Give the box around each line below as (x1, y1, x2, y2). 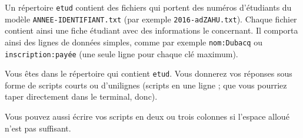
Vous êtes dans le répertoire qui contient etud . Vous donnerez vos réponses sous (5, 67, 292, 80)
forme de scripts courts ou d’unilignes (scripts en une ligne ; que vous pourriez (5, 78, 287, 91)
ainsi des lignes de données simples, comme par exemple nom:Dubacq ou (5, 35, 262, 48)
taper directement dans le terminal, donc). (5, 90, 158, 103)
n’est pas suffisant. (5, 121, 71, 134)
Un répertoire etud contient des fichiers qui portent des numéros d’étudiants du (5, 1, 292, 13)
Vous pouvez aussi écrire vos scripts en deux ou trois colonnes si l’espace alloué (5, 110, 289, 123)
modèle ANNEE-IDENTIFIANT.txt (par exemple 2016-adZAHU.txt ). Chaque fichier (5, 12, 297, 25)
